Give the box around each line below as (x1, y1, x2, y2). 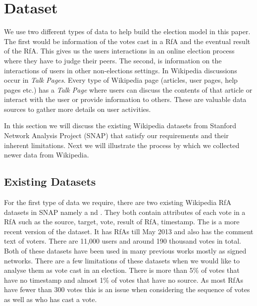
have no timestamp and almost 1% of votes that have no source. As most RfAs (4, 274, 243, 285)
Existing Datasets (4, 174, 96, 189)
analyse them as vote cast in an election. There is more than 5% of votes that (4, 265, 240, 275)
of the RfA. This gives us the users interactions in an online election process (4, 46, 235, 56)
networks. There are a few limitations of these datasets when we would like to (4, 255, 240, 265)
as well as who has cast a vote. (4, 294, 97, 304)
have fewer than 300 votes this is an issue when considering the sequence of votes (4, 284, 250, 295)
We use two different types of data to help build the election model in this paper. (4, 26, 251, 37)
